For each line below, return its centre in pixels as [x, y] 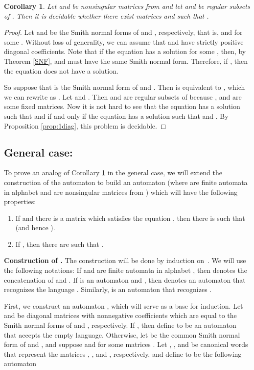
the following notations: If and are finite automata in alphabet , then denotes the [126, 270]
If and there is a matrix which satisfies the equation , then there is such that [130, 218]
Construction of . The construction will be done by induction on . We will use [125, 260]
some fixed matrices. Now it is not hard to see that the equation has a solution [122, 106]
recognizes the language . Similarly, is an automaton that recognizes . [108, 289]
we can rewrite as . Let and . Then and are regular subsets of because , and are [123, 96]
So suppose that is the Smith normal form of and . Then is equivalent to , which [125, 87]
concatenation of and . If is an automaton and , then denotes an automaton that [125, 279]
